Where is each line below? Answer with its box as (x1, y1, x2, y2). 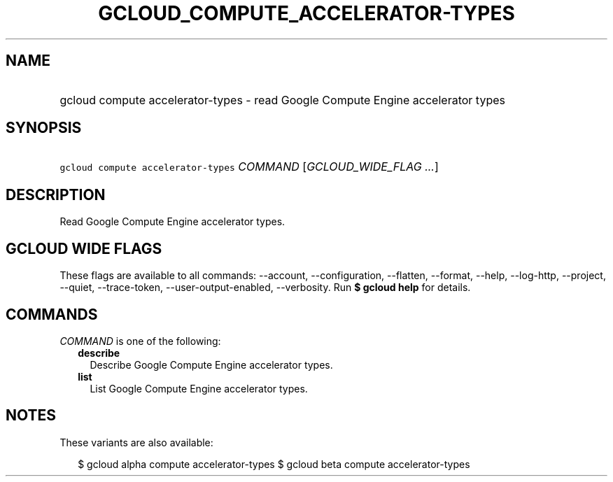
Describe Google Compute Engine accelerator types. (90, 358, 333, 371)
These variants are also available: (59, 436, 213, 448)
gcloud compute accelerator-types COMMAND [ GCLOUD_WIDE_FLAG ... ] (59, 160, 439, 174)
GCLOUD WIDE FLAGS (6, 239, 162, 257)
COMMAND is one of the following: (59, 334, 221, 347)
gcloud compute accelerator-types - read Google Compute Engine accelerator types (59, 92, 505, 107)
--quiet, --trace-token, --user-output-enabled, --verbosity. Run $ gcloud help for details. (59, 281, 471, 294)
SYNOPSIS (6, 119, 82, 137)
